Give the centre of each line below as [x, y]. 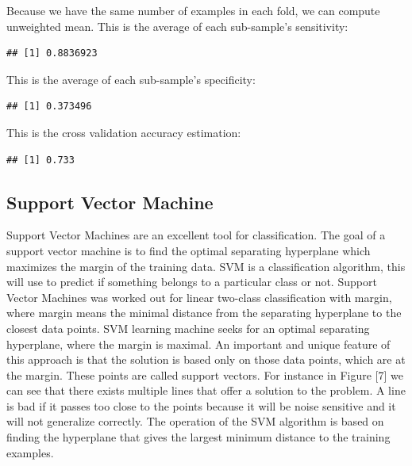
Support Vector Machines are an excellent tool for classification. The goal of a [196, 235]
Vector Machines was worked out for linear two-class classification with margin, [199, 297]
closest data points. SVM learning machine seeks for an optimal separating [188, 328]
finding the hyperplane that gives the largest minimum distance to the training [198, 437]
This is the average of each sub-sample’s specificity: [131, 79]
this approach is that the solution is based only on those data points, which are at [206, 359]
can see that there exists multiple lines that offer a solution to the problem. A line [206, 390]
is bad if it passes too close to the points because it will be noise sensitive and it [201, 405]
